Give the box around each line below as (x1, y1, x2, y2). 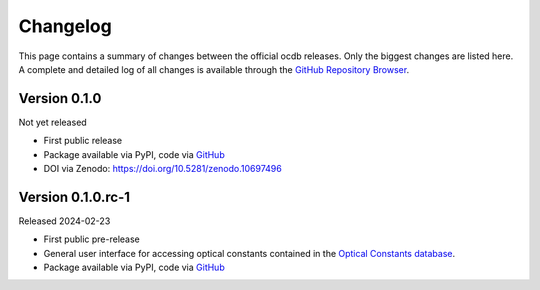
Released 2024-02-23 (18, 215, 111, 227)
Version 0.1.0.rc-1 (18, 188, 130, 205)
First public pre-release (43, 233, 140, 245)
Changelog (18, 15, 112, 37)
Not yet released (18, 116, 87, 128)
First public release (43, 135, 123, 147)
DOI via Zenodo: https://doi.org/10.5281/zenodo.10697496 (43, 163, 282, 175)
